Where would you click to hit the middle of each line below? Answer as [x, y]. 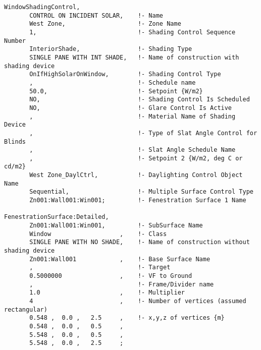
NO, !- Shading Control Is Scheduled [140, 100]
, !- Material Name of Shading [133, 116]
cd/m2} [15, 167]
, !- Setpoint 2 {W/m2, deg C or [136, 158]
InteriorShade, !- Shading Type [111, 49]
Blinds [15, 141]
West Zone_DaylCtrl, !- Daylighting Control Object [136, 175]
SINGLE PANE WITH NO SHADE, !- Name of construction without [140, 242]
